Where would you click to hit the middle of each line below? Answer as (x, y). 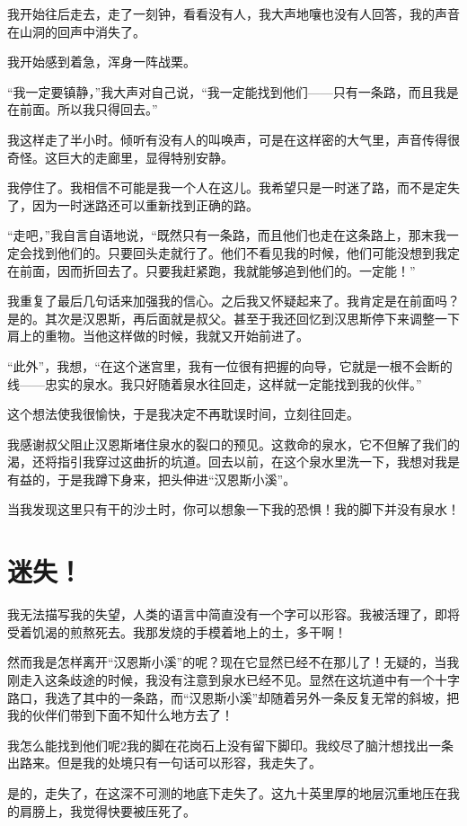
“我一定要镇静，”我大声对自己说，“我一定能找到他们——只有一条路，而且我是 (233, 91)
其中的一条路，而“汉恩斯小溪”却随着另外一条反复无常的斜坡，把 (271, 697)
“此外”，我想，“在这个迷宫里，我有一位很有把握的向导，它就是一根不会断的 (230, 365)
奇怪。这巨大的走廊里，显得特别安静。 (120, 157)
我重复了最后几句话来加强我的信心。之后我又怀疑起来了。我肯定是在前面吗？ (233, 301)
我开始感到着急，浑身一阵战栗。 (101, 62)
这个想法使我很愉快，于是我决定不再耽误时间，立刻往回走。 (183, 414)
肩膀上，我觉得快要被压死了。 (107, 810)
